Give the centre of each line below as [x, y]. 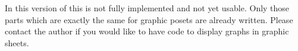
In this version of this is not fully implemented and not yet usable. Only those [147, 8]
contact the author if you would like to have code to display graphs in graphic [147, 31]
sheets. [17, 42]
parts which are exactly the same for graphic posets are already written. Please [149, 19]
